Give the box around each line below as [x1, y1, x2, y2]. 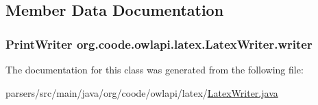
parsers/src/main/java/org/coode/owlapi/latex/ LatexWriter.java [5, 85, 278, 100]
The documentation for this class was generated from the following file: [5, 62, 304, 76]
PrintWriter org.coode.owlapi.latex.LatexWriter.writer [5, 35, 313, 52]
